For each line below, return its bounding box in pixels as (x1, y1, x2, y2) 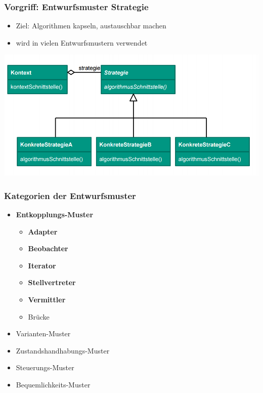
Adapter (28, 226, 58, 237)
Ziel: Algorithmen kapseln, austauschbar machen (16, 20, 166, 31)
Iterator (28, 260, 56, 270)
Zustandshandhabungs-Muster (16, 345, 110, 356)
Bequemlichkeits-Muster (16, 379, 91, 389)
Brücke (28, 311, 50, 322)
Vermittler (28, 294, 66, 304)
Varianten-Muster (16, 328, 71, 339)
